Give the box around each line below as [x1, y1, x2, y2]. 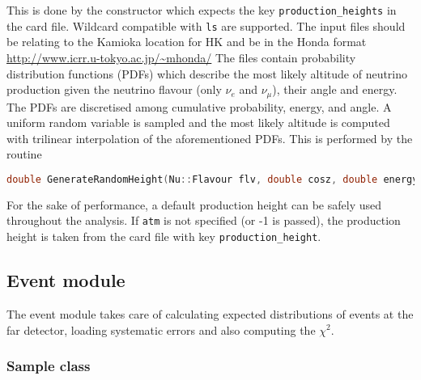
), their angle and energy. [272, 81, 398, 98]
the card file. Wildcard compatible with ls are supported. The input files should [6, 17, 406, 34]
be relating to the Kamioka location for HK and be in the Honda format [6, 33, 367, 50]
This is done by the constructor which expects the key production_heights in [6, 2, 397, 18]
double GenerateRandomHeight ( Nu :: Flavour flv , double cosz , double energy [6, 173, 419, 185]
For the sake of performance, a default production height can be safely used [6, 196, 381, 213]
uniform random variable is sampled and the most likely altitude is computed [6, 114, 390, 131]
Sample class [6, 356, 91, 376]
